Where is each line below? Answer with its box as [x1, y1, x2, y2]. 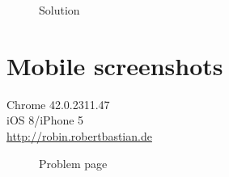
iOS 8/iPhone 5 [6, 112, 84, 129]
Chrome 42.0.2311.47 [6, 95, 110, 112]
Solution [39, 2, 80, 18]
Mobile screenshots [6, 48, 223, 82]
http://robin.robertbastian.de [6, 127, 152, 144]
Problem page [39, 154, 108, 171]
